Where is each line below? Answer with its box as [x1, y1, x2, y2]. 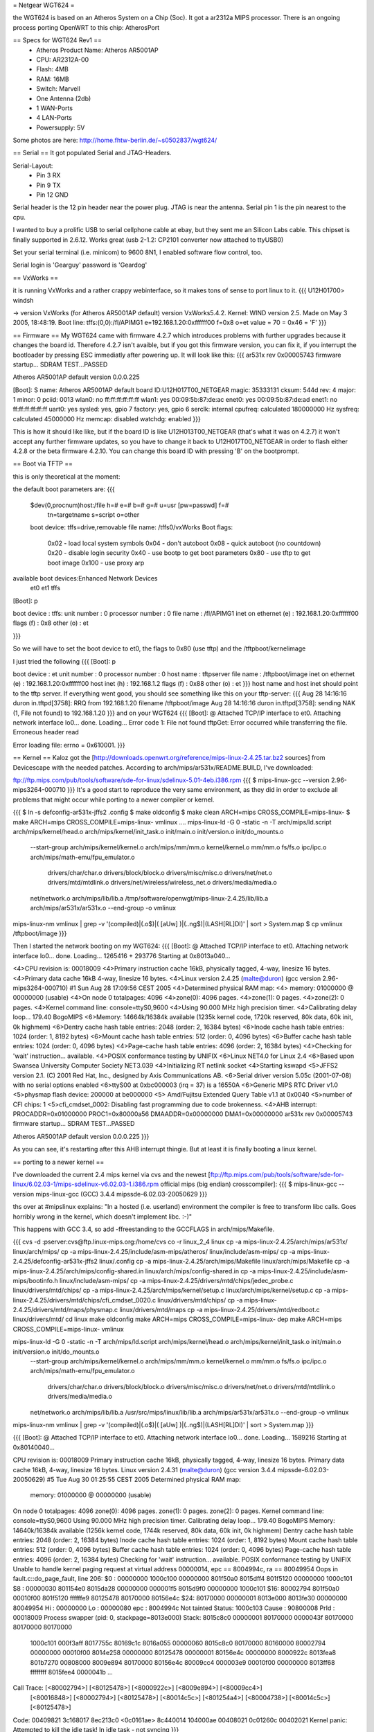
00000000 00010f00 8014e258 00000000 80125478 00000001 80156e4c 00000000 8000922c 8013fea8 [30, 1649, 336, 1657]
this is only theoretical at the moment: [12, 472, 121, 481]
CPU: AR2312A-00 [36, 55, 89, 64]
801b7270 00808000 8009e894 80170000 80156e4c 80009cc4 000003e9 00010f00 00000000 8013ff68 [30, 1658, 335, 1666]
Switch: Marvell [36, 85, 81, 93]
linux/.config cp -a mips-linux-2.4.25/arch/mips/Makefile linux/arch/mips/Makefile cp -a [99, 1257, 350, 1266]
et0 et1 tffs [30, 584, 61, 592]
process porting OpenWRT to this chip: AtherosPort [12, 23, 160, 31]
